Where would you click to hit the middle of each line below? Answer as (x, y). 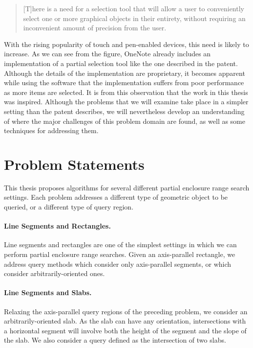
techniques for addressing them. (51, 130)
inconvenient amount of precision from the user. (95, 28)
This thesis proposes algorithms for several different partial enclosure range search (127, 187)
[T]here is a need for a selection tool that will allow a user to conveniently (134, 8)
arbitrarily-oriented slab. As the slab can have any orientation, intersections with (125, 321)
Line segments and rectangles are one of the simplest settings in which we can (120, 244)
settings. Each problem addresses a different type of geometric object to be (116, 197)
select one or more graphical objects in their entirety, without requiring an (134, 18)
